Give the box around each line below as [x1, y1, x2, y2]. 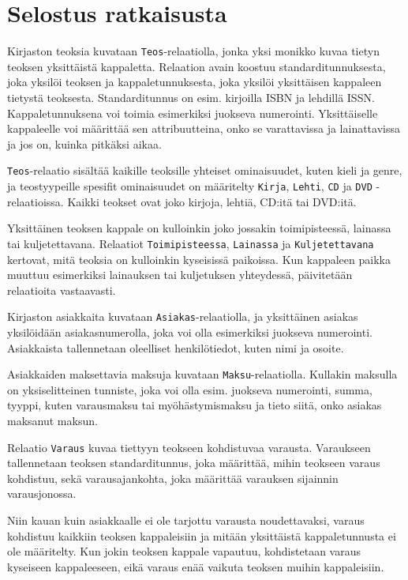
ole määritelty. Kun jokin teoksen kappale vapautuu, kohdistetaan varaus [7, 543, 361, 559]
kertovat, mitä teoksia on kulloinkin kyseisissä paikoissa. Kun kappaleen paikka [7, 250, 391, 267]
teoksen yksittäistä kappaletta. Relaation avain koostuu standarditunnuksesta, [7, 58, 386, 74]
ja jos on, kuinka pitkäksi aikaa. [7, 135, 162, 152]
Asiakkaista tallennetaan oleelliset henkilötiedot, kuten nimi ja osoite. [7, 339, 344, 356]
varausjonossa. [7, 485, 77, 502]
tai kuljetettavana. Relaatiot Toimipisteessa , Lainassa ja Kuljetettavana [7, 235, 374, 251]
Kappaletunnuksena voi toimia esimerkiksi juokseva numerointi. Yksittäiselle [7, 104, 378, 121]
